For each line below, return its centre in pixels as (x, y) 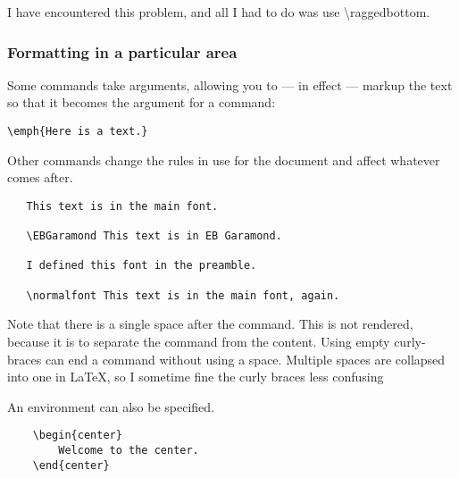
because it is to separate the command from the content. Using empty (199, 342)
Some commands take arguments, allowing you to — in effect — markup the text (230, 84)
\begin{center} (77, 436)
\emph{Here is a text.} (78, 131)
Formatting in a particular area (122, 51)
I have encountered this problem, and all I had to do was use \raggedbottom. (219, 12)
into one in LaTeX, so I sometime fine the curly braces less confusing (196, 377)
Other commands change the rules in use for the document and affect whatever (224, 159)
